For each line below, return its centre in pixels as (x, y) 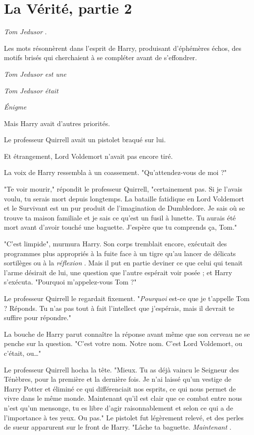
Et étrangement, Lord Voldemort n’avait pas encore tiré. (88, 156)
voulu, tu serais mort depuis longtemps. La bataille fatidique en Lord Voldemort (124, 198)
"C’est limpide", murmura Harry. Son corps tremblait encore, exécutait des (116, 244)
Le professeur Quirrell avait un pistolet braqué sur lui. (85, 140)
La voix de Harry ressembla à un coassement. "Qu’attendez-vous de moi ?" (115, 172)
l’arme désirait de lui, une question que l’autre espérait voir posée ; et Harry (118, 272)
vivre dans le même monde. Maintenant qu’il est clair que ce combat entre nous (123, 398)
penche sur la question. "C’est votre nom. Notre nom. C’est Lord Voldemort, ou (123, 343)
